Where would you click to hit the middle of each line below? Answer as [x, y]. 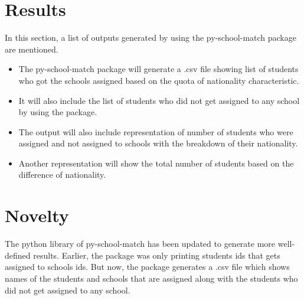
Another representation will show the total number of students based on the [156, 163]
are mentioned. [32, 49]
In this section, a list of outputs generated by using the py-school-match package [151, 37]
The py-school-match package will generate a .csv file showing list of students [158, 69]
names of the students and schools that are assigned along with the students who [151, 278]
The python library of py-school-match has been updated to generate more [140, 244]
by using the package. [58, 112]
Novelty [37, 215]
